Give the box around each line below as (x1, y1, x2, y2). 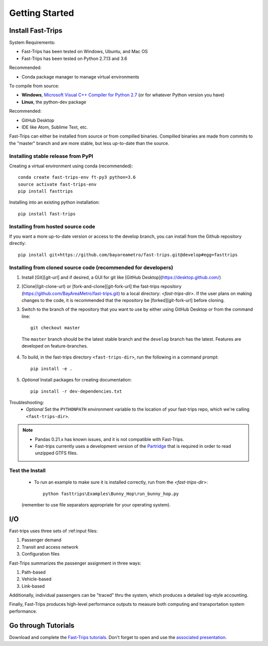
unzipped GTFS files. (35, 450, 78, 456)
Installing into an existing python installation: (9, 199, 100, 206)
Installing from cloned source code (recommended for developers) (9, 264, 173, 271)
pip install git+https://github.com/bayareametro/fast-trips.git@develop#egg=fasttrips (18, 252, 238, 258)
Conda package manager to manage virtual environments (21, 73, 139, 79)
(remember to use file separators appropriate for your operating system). (21, 502, 171, 508)
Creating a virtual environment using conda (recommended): (9, 163, 134, 169)
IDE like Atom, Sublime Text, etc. (21, 124, 88, 130)
